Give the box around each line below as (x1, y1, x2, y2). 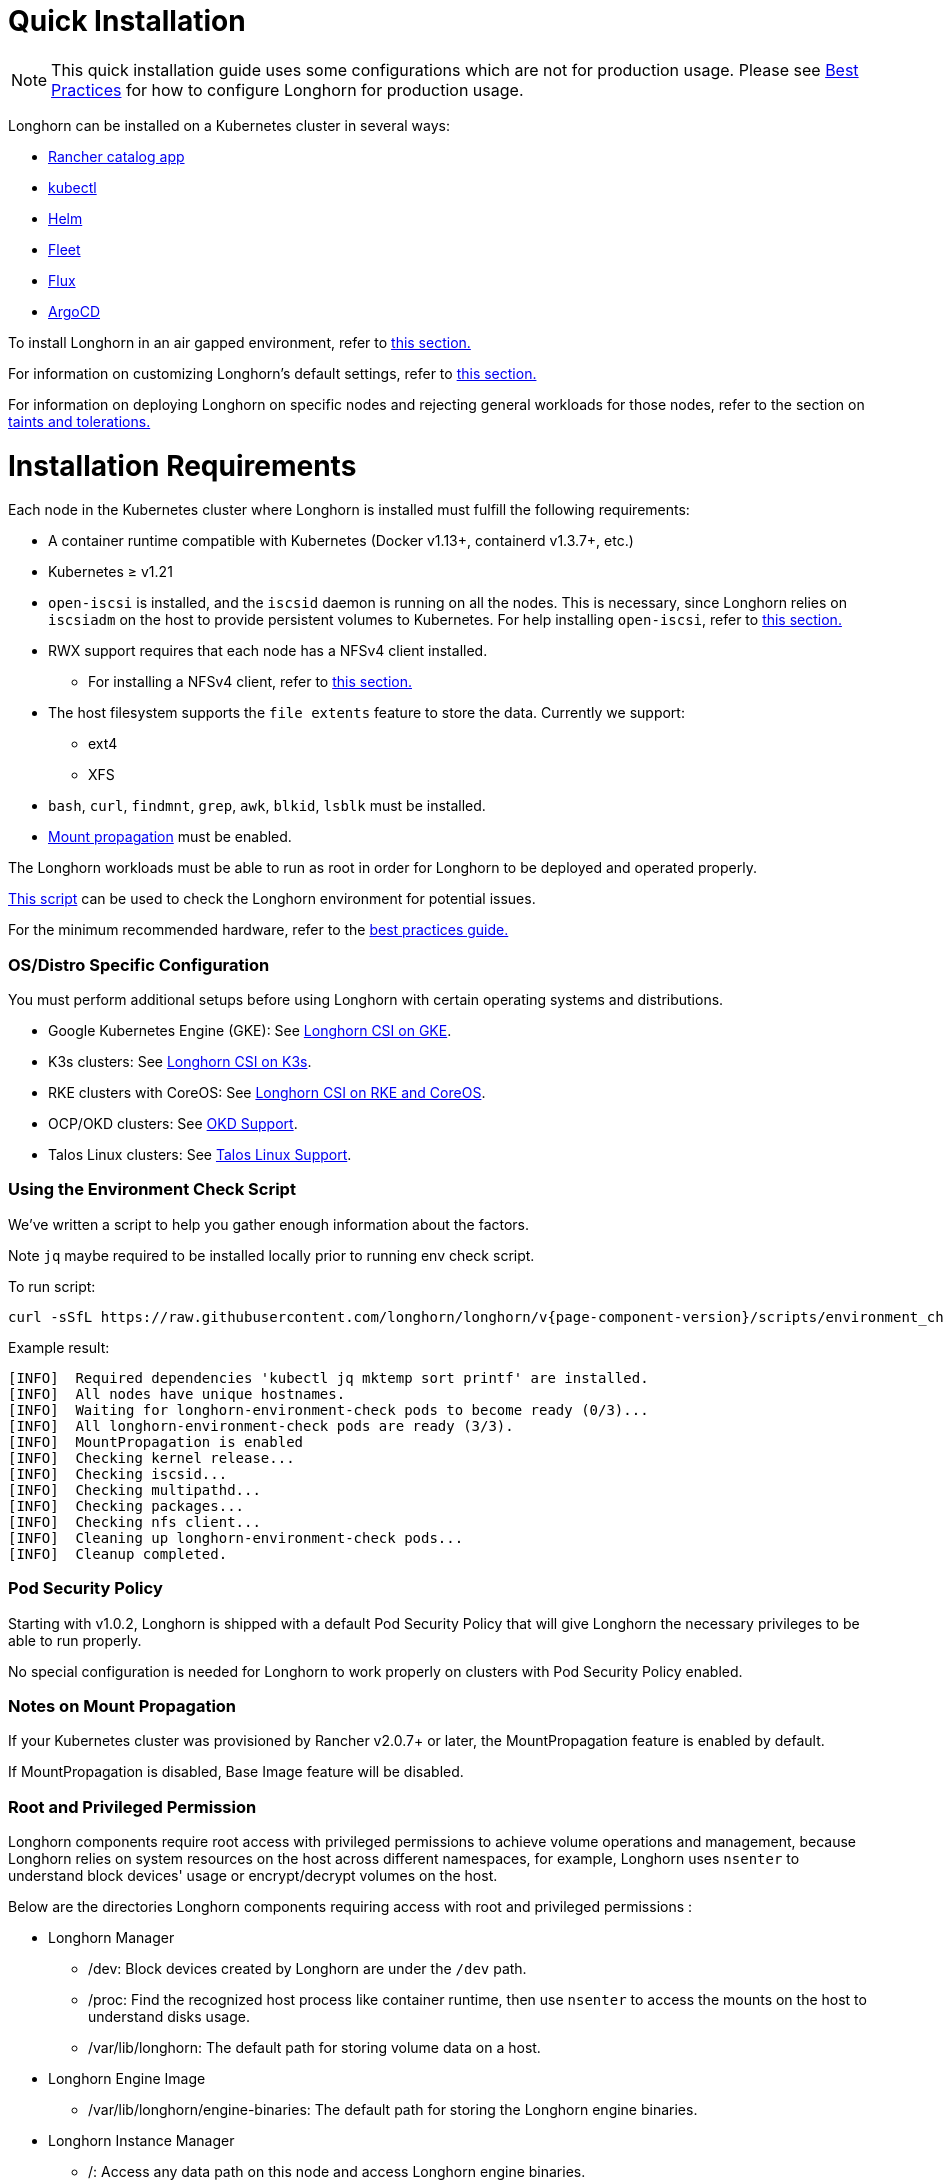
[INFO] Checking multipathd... (8, 1481, 261, 1498)
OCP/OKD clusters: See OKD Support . (48, 1115, 298, 1132)
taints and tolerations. (8, 412, 151, 430)
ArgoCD (48, 302, 101, 320)
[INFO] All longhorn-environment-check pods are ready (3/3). (8, 1417, 514, 1434)
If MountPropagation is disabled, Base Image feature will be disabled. (8, 1763, 464, 1781)
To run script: (8, 1277, 96, 1295)
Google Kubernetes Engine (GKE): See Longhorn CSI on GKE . (48, 1022, 452, 1039)
